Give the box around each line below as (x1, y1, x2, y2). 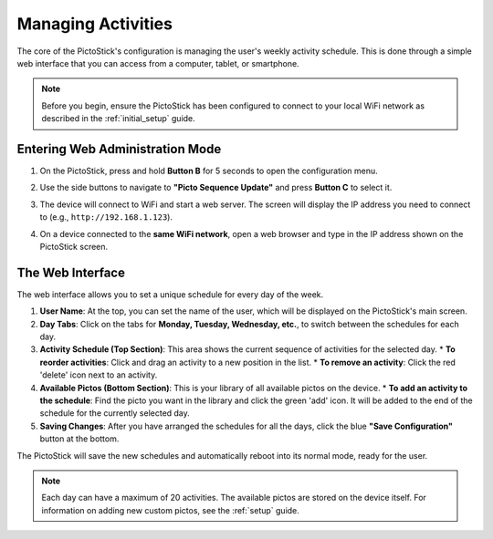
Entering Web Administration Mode (16, 141, 222, 157)
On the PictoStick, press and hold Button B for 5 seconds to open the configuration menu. (39, 165, 378, 177)
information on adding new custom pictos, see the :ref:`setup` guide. (41, 504, 300, 515)
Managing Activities (16, 14, 173, 34)
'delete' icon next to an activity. (39, 369, 158, 380)
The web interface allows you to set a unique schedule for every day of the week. (16, 288, 324, 300)
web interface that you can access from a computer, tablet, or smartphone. (16, 57, 300, 68)
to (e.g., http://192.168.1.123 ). (39, 212, 173, 223)
